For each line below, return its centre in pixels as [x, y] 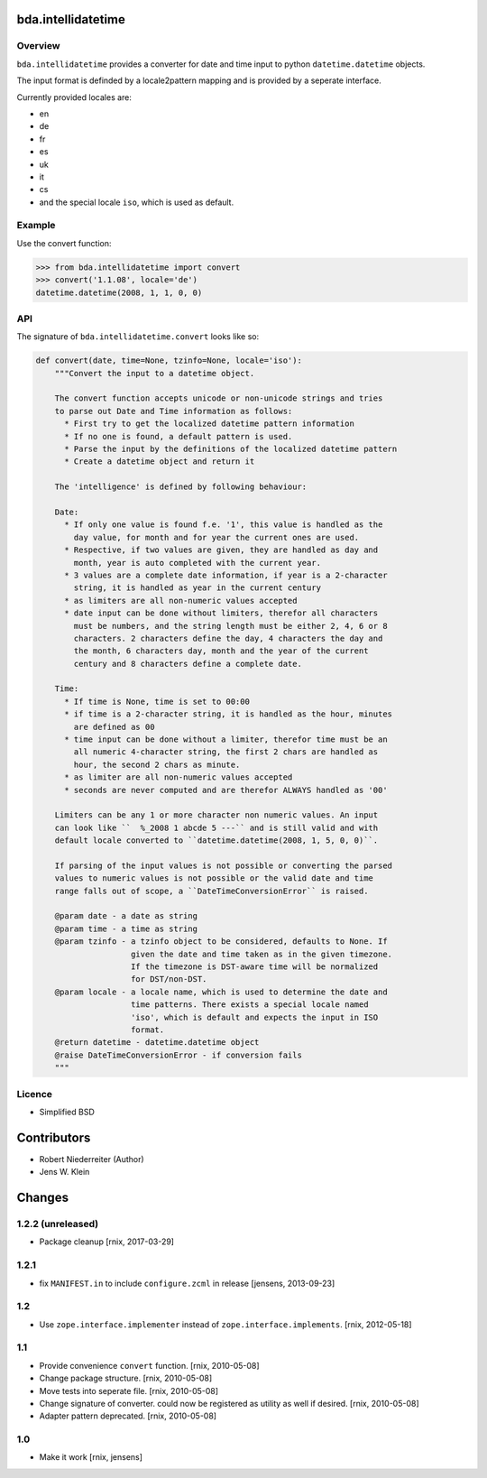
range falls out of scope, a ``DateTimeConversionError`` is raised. [211, 891]
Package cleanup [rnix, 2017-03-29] [107, 1242]
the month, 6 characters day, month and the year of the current [221, 651]
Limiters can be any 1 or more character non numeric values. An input [216, 815]
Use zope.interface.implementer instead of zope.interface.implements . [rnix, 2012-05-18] [225, 1324]
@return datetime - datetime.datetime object [157, 1043]
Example [36, 226]
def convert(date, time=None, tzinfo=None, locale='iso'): [169, 360]
